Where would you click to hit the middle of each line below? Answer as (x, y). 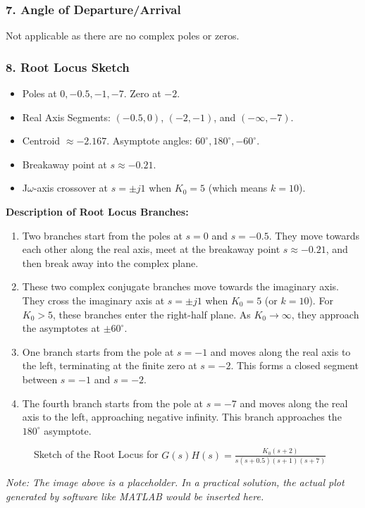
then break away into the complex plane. (110, 262)
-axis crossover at (70, 188)
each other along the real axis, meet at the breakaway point (151, 249)
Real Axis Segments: (66, 117)
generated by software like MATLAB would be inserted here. (135, 496)
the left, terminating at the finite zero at (110, 365)
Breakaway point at (64, 164)
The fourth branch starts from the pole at (113, 403)
